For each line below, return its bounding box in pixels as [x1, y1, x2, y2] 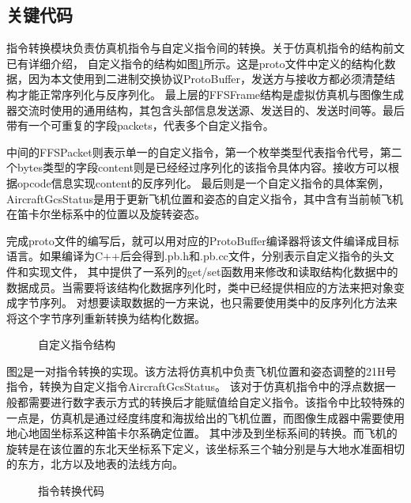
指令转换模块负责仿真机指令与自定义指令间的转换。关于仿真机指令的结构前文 [6, 40, 405, 56]
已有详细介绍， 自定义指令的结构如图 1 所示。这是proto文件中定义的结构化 [6, 55, 385, 71]
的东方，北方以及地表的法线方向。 [6, 456, 183, 472]
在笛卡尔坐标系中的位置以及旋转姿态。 [6, 206, 205, 222]
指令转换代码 [38, 482, 104, 499]
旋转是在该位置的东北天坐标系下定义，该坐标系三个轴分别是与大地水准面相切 [6, 440, 405, 456]
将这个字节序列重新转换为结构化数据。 [6, 309, 205, 326]
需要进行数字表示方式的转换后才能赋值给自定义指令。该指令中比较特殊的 [28, 394, 405, 410]
